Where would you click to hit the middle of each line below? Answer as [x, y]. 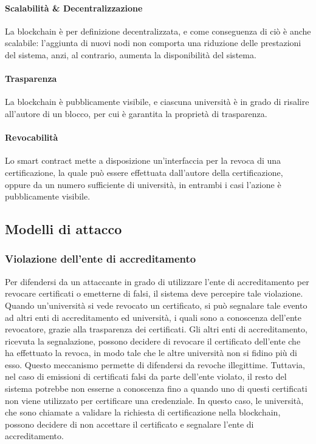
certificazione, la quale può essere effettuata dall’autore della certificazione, [144, 172]
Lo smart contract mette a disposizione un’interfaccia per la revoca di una [143, 160]
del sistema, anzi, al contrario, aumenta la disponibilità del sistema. [131, 54]
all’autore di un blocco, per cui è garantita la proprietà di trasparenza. [136, 113]
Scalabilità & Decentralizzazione [74, 8]
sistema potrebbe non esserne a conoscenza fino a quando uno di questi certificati [156, 388]
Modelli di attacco [64, 229]
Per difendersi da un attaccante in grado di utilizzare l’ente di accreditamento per [157, 281]
